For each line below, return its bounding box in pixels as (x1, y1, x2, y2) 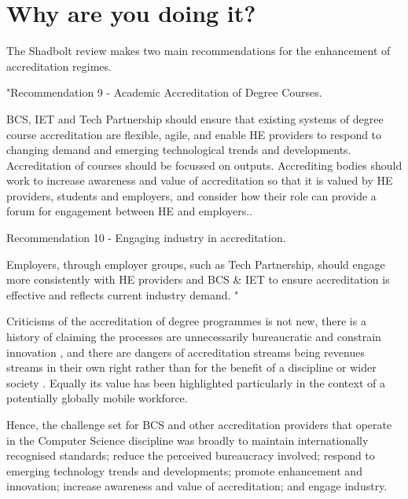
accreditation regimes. (6, 57, 112, 74)
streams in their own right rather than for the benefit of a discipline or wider (6, 359, 377, 376)
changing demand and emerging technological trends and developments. (6, 141, 351, 158)
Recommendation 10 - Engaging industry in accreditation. (6, 229, 286, 246)
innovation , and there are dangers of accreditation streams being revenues (6, 343, 365, 360)
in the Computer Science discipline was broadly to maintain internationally (6, 431, 369, 448)
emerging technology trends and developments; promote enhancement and (6, 462, 362, 479)
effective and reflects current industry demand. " (6, 286, 239, 303)
